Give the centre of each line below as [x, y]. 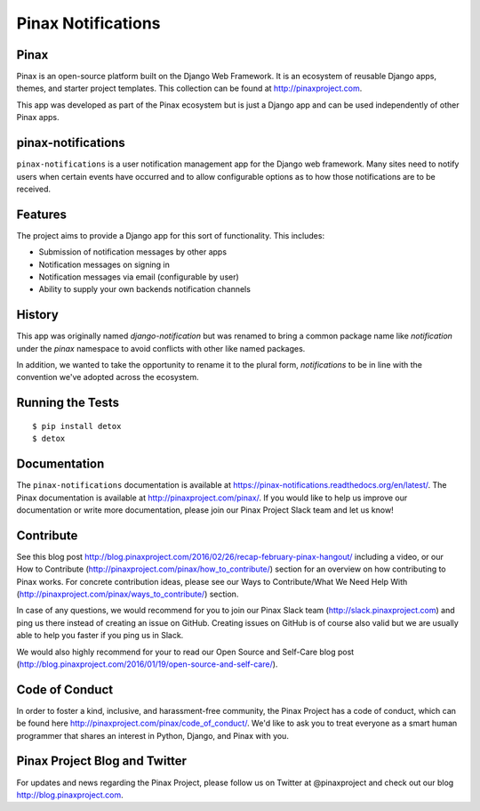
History [38, 315]
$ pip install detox [77, 426]
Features [41, 214]
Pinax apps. [38, 118]
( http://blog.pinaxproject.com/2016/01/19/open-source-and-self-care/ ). [147, 664]
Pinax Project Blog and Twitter [101, 761]
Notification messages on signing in [104, 264]
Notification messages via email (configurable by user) [139, 277]
